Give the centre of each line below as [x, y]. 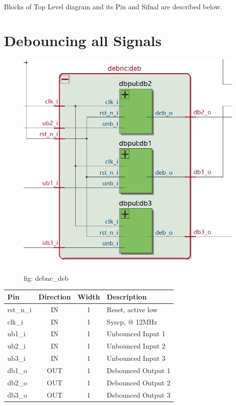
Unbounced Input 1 [136, 334]
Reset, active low [132, 309]
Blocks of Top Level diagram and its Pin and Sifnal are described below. [113, 6]
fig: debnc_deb [46, 278]
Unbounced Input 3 [136, 358]
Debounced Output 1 [139, 370]
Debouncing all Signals [83, 40]
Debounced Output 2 [139, 382]
